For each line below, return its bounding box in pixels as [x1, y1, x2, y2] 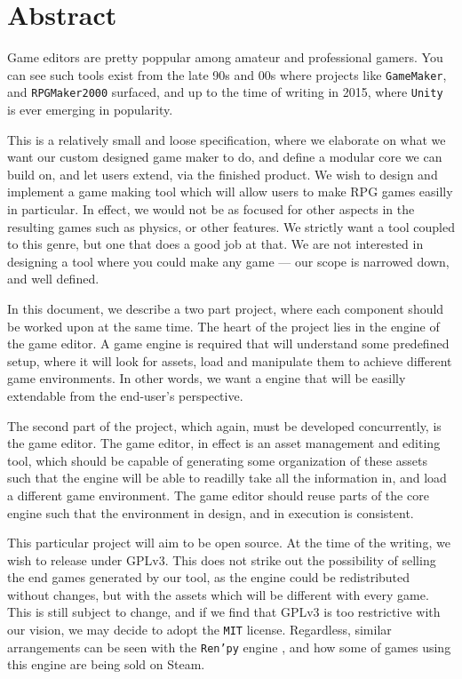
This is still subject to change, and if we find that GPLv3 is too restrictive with [7, 603, 441, 621]
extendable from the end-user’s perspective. [7, 386, 243, 404]
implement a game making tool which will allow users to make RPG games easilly [7, 182, 453, 201]
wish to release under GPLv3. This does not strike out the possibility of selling [7, 550, 436, 569]
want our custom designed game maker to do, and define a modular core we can [7, 148, 442, 166]
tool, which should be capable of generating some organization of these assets [7, 451, 428, 469]
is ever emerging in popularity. [7, 100, 173, 119]
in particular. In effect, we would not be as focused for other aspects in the [7, 200, 415, 218]
